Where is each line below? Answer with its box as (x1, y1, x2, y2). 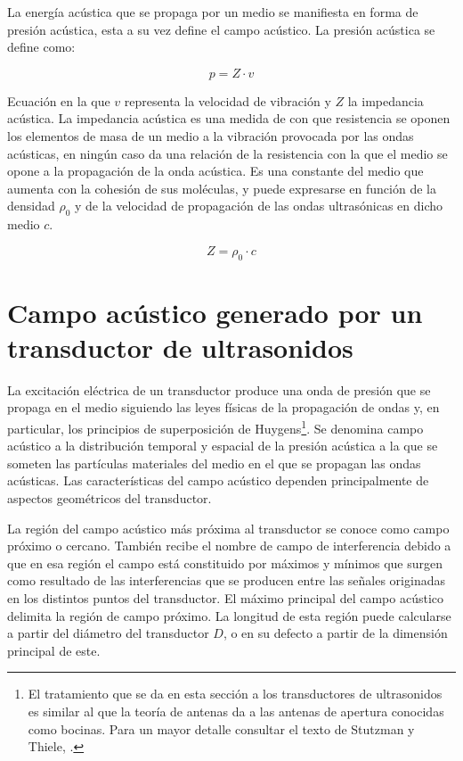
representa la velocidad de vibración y (124, 91, 331, 110)
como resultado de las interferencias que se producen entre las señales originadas (7, 571, 445, 590)
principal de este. (7, 641, 101, 659)
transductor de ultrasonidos (7, 328, 353, 365)
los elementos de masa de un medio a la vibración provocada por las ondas (7, 126, 414, 145)
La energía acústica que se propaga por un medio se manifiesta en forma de (7, 3, 418, 21)
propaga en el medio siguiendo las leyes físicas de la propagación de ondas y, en (7, 398, 440, 417)
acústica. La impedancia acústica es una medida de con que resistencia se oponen (7, 109, 451, 128)
